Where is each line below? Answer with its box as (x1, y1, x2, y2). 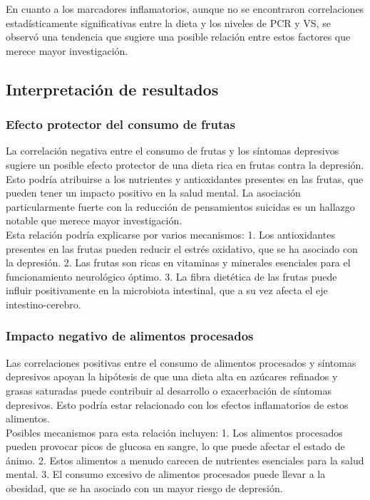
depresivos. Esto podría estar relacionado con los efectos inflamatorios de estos (6, 397, 349, 412)
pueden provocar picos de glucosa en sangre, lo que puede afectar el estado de (6, 439, 345, 454)
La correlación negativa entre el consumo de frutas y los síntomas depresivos (6, 143, 339, 158)
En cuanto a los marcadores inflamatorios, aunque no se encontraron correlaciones (6, 1, 364, 16)
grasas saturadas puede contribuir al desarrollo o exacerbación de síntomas (6, 382, 332, 397)
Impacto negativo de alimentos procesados (6, 327, 254, 345)
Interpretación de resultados (6, 78, 219, 100)
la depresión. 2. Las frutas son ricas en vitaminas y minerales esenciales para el (6, 255, 351, 270)
